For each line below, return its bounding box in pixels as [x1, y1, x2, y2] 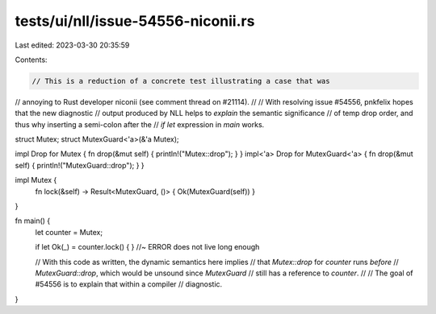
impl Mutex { [15, 176, 57, 185]
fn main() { [15, 216, 51, 225]
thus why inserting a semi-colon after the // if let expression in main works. [15, 119, 265, 129]
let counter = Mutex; [35, 227, 103, 237]
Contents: [15, 55, 48, 64]
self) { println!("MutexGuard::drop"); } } [15, 160, 145, 170]
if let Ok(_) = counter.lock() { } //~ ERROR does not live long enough [35, 242, 260, 252]
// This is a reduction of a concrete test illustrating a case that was [31, 76, 330, 85]
